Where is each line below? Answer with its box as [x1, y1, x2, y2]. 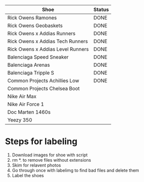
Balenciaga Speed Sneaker [7, 54, 69, 60]
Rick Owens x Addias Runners [7, 30, 76, 37]
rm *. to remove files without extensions [12, 157, 91, 163]
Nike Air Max [7, 93, 37, 100]
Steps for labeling [5, 136, 78, 147]
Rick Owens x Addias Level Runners [7, 46, 89, 52]
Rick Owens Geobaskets [7, 22, 63, 29]
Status [93, 6, 109, 13]
